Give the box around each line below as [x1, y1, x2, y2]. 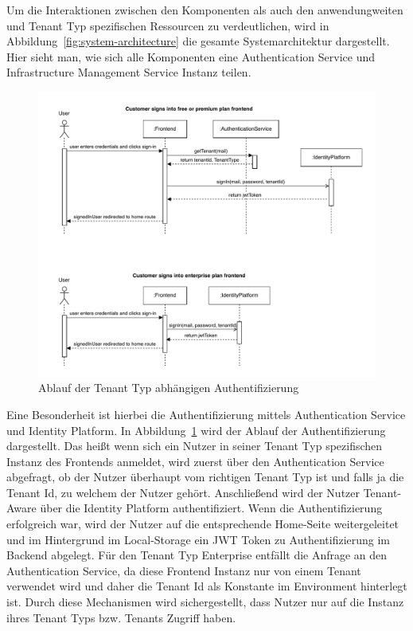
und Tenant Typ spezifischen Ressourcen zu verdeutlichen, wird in [6, 17, 329, 33]
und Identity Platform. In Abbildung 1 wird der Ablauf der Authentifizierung [6, 421, 386, 438]
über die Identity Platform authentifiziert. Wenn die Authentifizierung [40, 500, 383, 516]
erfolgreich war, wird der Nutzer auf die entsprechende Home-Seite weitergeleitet [6, 515, 399, 532]
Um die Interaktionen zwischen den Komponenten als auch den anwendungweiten [6, 2, 403, 18]
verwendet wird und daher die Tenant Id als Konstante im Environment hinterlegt [6, 578, 407, 594]
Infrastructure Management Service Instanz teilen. [6, 64, 251, 80]
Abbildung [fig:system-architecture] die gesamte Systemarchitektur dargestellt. [6, 33, 390, 49]
